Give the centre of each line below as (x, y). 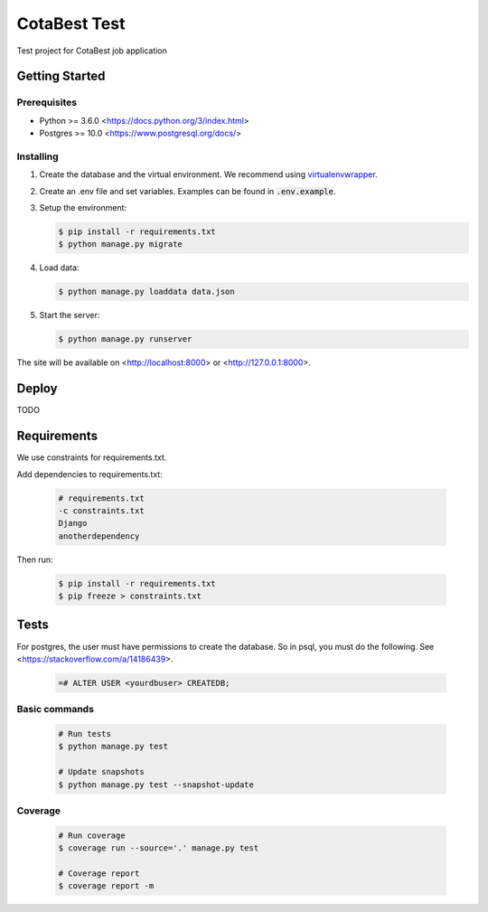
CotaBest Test (71, 24)
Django (73, 523)
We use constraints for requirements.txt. (92, 457)
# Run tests (85, 734)
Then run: (35, 559)
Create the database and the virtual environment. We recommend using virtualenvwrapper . (209, 174)
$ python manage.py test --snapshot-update (156, 785)
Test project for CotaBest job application (92, 51)
